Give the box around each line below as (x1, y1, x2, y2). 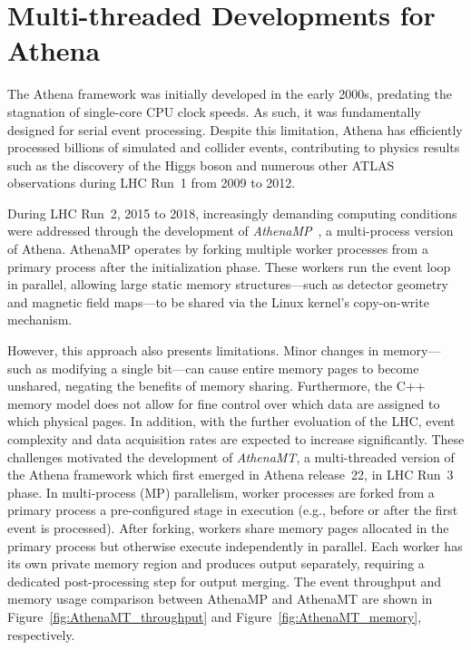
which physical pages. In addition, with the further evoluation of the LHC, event (7, 412, 456, 431)
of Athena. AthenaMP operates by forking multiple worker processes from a (7, 239, 428, 258)
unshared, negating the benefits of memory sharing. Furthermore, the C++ (7, 376, 426, 395)
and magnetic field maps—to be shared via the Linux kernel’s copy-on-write (7, 292, 429, 311)
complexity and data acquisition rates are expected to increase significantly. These (7, 430, 465, 448)
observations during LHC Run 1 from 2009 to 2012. (7, 173, 296, 192)
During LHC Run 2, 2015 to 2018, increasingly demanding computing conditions (7, 203, 457, 222)
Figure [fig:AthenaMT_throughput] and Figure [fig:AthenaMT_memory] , (7, 606, 422, 626)
